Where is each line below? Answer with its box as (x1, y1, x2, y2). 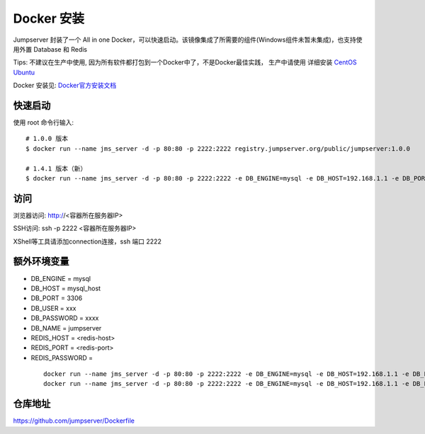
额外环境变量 (13, 256, 69, 268)
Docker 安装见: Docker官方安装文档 (13, 81, 117, 90)
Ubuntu (13, 68, 35, 76)
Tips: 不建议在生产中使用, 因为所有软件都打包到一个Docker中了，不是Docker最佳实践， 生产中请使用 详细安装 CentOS (13, 58, 357, 67)
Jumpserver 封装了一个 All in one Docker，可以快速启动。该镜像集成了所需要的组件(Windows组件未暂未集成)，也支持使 (13, 35, 363, 44)
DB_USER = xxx (30, 304, 76, 312)
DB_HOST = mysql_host (30, 284, 101, 292)
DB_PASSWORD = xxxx (30, 314, 99, 322)
